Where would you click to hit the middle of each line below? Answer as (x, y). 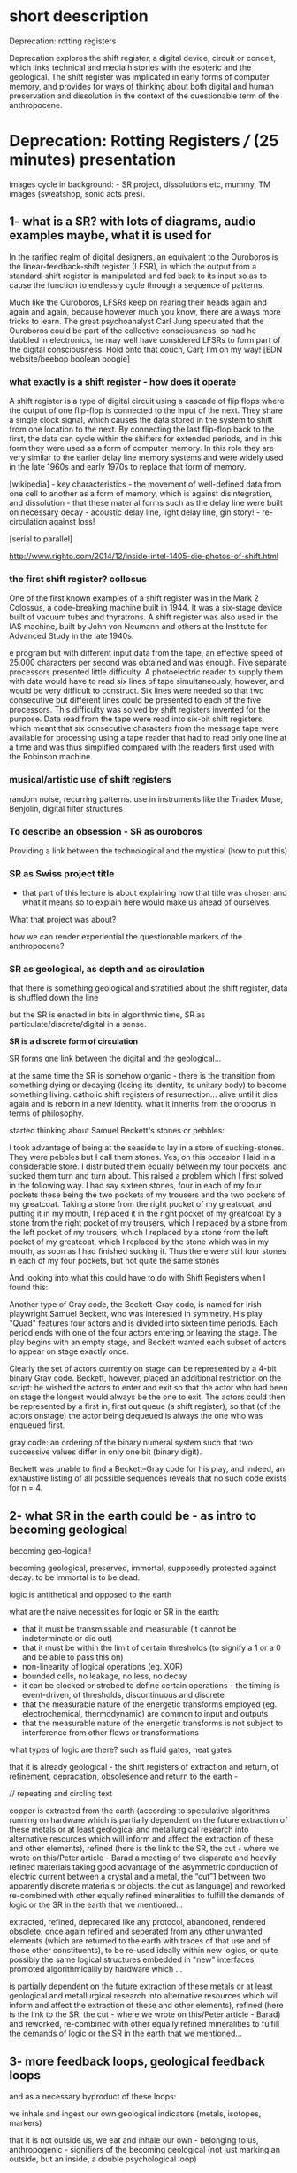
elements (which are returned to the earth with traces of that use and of (140, 1941)
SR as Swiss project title (62, 873)
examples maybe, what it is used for (110, 235)
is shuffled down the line (54, 998)
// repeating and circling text (61, 1794)
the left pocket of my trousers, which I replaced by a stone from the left (139, 1233)
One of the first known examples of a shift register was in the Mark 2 (134, 598)
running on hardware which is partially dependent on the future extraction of (148, 1820)
